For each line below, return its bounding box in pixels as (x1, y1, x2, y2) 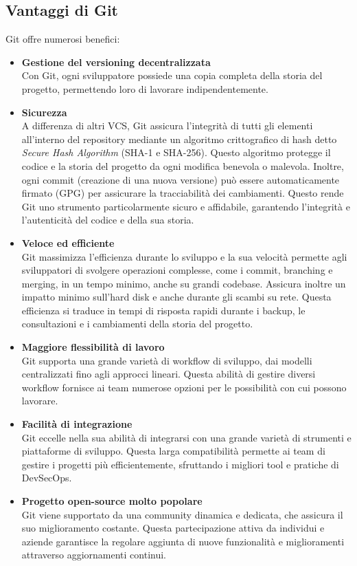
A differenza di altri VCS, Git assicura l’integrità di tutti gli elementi (21, 118, 313, 133)
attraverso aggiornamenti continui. (21, 547, 167, 562)
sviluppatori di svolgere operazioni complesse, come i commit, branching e (21, 263, 333, 277)
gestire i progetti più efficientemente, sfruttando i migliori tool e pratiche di (21, 457, 339, 471)
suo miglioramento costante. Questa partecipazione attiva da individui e (21, 521, 325, 535)
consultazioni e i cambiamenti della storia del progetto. (21, 316, 253, 331)
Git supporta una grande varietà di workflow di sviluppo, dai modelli (21, 353, 312, 367)
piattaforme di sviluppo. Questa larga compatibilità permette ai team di (21, 444, 325, 458)
